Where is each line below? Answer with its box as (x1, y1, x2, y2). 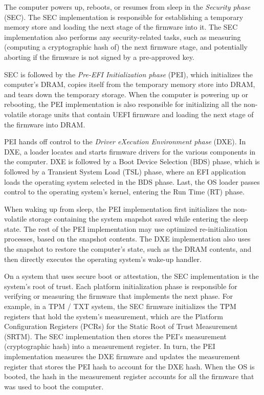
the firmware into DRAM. (4, 119, 85, 129)
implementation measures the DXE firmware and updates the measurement (4, 351, 240, 361)
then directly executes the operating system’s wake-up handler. (4, 253, 202, 264)
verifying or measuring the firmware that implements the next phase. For (4, 291, 233, 301)
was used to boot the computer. (4, 381, 104, 391)
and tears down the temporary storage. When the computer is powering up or (4, 89, 248, 99)
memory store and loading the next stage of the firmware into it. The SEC (4, 21, 238, 32)
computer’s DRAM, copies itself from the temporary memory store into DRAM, (4, 79, 255, 90)
